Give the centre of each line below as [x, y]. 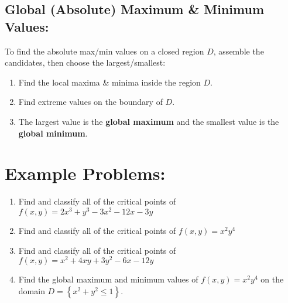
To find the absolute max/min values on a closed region [104, 51]
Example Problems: [85, 173]
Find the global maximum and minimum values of [108, 279]
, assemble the [239, 51]
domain [32, 290]
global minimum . [53, 133]
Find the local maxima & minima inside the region [109, 82]
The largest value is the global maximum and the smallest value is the [149, 121]
